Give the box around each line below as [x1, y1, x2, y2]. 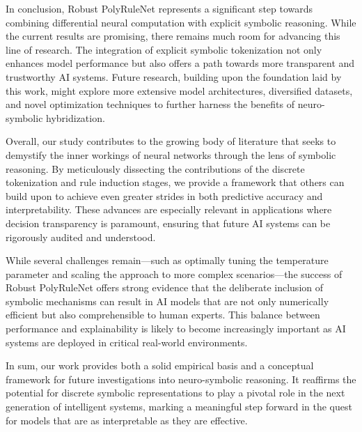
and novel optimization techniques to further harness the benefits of [6, 97, 295, 111]
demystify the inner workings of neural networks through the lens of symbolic [6, 147, 336, 162]
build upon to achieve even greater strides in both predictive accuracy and [6, 188, 323, 203]
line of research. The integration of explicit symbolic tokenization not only [6, 42, 322, 56]
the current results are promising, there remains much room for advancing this [6, 29, 340, 43]
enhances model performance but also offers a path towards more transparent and [6, 56, 355, 70]
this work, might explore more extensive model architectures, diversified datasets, [6, 83, 353, 98]
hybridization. [46, 110, 105, 125]
